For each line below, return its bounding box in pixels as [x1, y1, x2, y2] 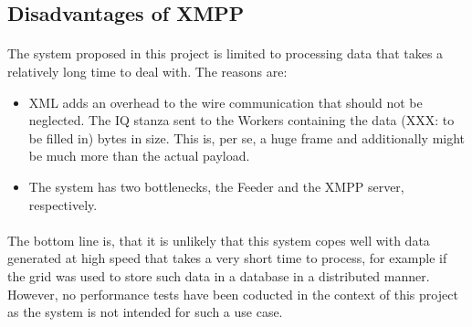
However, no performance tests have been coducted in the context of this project [7, 284, 458, 303]
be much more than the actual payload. [28, 146, 250, 165]
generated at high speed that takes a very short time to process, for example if [7, 248, 447, 268]
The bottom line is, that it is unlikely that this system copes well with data [7, 230, 430, 249]
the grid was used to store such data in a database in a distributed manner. [7, 266, 430, 285]
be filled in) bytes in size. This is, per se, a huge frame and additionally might [28, 128, 466, 147]
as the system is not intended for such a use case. [7, 302, 283, 322]
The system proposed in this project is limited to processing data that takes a [7, 44, 444, 63]
